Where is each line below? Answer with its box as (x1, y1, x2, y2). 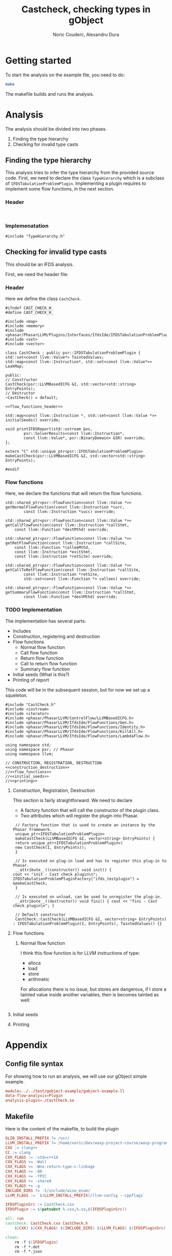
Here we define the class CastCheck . (5, 296, 81, 302)
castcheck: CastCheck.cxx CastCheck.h (5, 1221, 88, 1226)
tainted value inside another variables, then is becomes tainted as (20, 991, 159, 997)
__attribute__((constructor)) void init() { (15, 867, 112, 872)
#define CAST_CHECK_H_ (5, 310, 54, 316)
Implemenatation (5, 222, 49, 229)
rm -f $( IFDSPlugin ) (14, 1240, 58, 1245)
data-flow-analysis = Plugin (5, 1093, 63, 1098)
